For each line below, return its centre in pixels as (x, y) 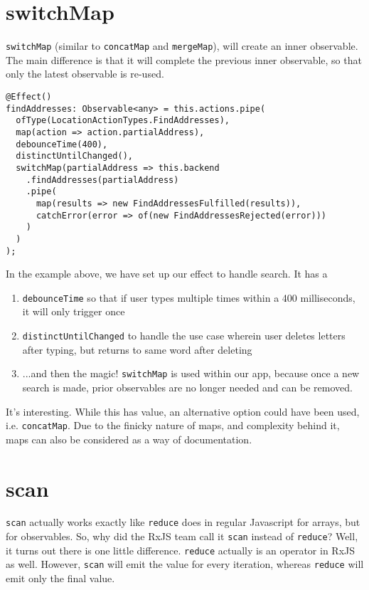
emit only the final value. (60, 578)
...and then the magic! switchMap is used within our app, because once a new (191, 373)
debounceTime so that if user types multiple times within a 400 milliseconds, (189, 297)
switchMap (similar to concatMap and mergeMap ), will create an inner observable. (182, 46)
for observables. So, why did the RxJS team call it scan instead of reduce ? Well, (182, 536)
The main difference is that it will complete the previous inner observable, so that (184, 59)
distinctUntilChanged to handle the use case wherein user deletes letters (184, 335)
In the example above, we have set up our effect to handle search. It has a (167, 274)
